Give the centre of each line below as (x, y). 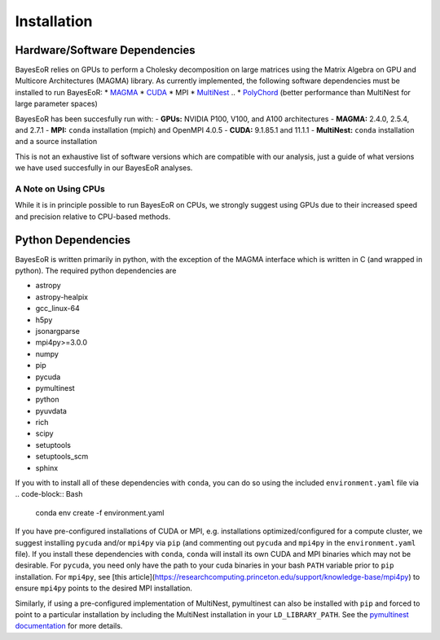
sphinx (47, 467)
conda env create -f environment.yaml (100, 512)
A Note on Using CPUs (60, 189)
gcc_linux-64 (58, 309)
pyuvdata (51, 410)
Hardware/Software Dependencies (105, 50)
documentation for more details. (69, 626)
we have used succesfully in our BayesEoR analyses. (104, 168)
